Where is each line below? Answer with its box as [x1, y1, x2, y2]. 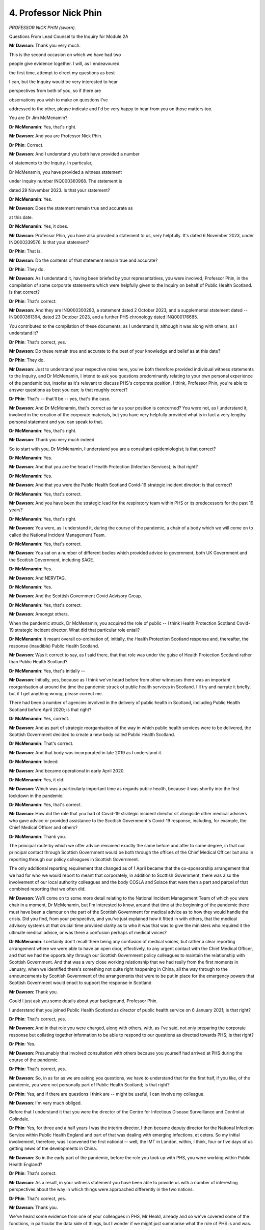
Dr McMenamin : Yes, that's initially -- [9, 668, 85, 674]
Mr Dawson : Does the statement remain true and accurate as [9, 205, 133, 211]
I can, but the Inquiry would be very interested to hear [9, 79, 118, 85]
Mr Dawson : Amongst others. [9, 611, 69, 617]
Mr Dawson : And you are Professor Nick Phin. [9, 133, 103, 139]
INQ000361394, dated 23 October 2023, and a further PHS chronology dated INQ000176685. [9, 314, 198, 320]
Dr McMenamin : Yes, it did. [9, 776, 65, 782]
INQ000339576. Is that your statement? [9, 239, 89, 245]
